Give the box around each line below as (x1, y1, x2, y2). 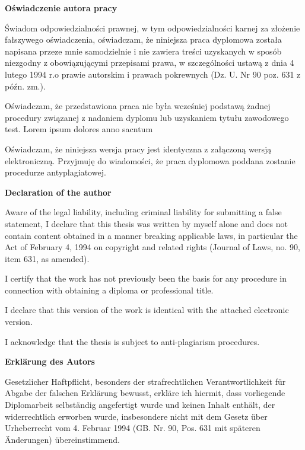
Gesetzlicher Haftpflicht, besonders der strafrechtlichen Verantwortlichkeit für (5, 375, 286, 387)
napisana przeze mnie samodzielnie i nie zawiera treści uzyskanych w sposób (5, 44, 282, 57)
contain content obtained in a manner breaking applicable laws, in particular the (5, 229, 298, 241)
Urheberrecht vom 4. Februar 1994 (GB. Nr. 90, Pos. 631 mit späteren (5, 422, 260, 434)
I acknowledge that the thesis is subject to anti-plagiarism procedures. (5, 335, 260, 347)
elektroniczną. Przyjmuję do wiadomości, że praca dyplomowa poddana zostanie (5, 154, 296, 167)
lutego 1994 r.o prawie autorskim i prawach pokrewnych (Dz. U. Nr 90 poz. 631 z (5, 68, 301, 80)
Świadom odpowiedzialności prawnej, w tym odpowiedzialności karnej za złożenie (5, 21, 300, 34)
